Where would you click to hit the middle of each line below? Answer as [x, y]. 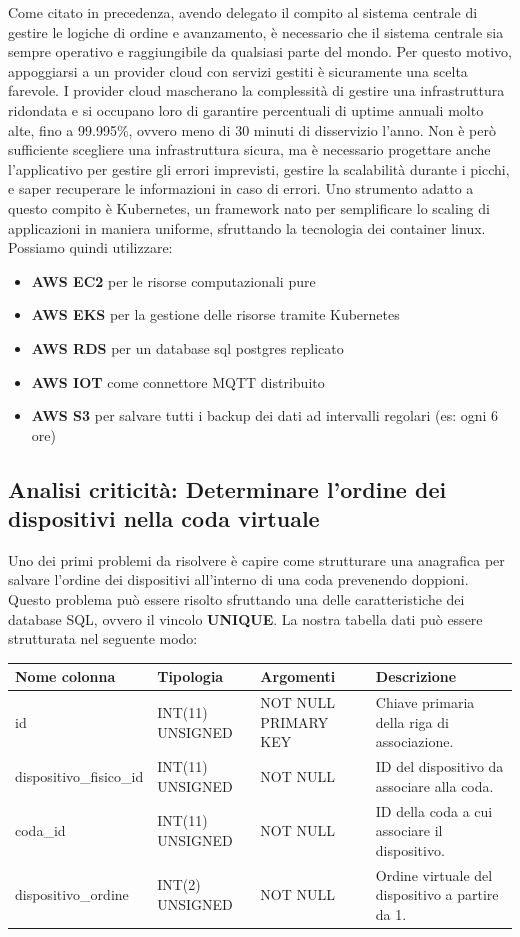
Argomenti [298, 676]
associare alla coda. [434, 785]
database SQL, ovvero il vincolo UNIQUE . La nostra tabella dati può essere [245, 618]
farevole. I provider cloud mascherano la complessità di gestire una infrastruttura [256, 90]
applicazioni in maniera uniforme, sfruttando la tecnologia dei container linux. [247, 227]
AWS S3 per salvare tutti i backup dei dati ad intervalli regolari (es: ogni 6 [265, 415]
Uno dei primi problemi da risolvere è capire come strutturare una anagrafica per [256, 559]
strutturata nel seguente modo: [103, 638]
